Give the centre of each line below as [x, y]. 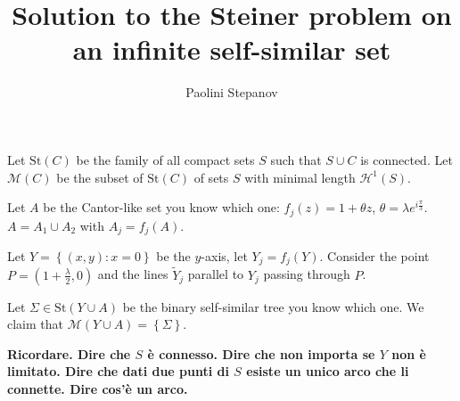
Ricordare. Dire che [69, 353]
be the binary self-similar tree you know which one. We [273, 306]
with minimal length [300, 177]
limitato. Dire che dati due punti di [118, 371]
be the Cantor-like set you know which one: [161, 207]
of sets [211, 177]
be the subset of [100, 177]
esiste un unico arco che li [328, 371]
